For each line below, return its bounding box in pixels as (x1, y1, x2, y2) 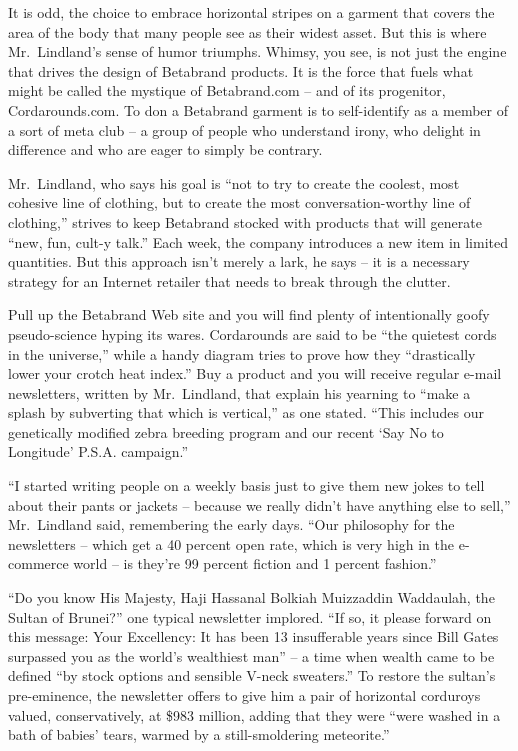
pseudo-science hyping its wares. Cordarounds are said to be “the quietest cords (8, 323, 497, 344)
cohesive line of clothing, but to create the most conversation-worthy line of (8, 192, 471, 213)
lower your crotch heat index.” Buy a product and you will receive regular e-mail (8, 363, 502, 384)
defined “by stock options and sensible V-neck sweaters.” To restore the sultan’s (8, 665, 496, 686)
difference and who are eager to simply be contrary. (8, 139, 323, 160)
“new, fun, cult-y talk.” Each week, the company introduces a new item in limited (8, 231, 509, 252)
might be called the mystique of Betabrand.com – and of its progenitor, (8, 80, 446, 101)
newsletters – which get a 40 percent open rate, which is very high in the (8, 533, 455, 554)
